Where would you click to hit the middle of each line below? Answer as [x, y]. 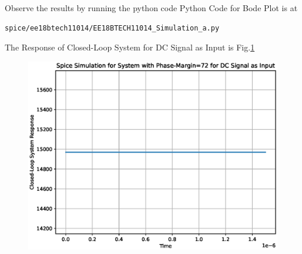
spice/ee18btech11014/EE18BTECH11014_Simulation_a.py [112, 28]
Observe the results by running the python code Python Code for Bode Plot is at [151, 8]
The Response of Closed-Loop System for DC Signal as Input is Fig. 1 [130, 47]
